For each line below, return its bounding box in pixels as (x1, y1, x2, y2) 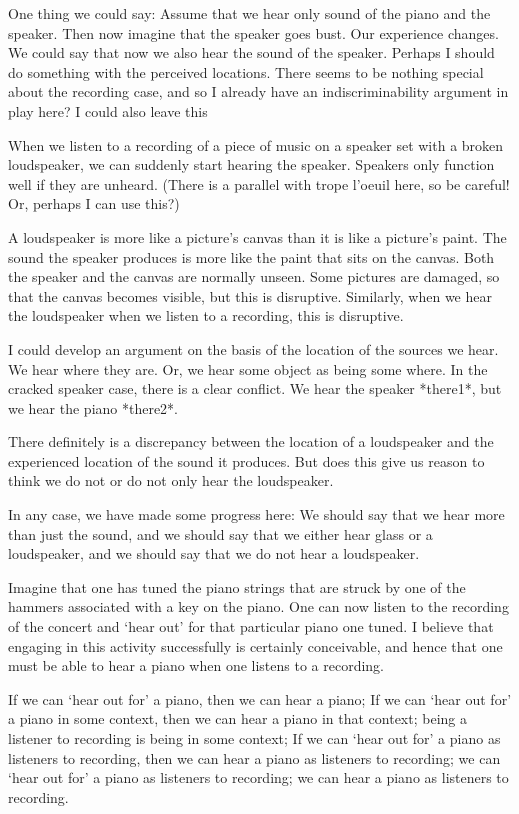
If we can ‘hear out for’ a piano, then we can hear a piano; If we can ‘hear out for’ (8, 688, 512, 709)
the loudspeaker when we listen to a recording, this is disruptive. (8, 305, 404, 326)
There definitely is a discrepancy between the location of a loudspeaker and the (8, 431, 494, 452)
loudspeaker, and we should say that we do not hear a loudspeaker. (8, 543, 420, 564)
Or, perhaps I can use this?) (8, 193, 180, 214)
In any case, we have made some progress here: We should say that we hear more (8, 504, 505, 525)
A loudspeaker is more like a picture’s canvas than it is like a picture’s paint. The (8, 226, 507, 247)
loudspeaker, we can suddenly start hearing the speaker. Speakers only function (8, 154, 495, 175)
